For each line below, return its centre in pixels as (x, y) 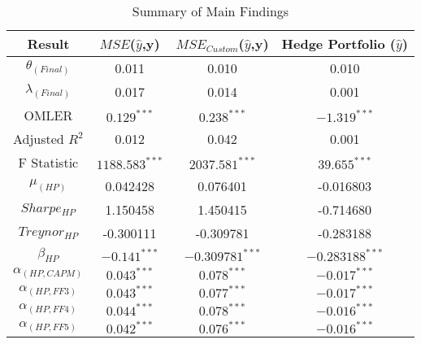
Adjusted (39, 139)
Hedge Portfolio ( (339, 44)
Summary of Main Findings (210, 11)
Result (48, 44)
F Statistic (48, 162)
